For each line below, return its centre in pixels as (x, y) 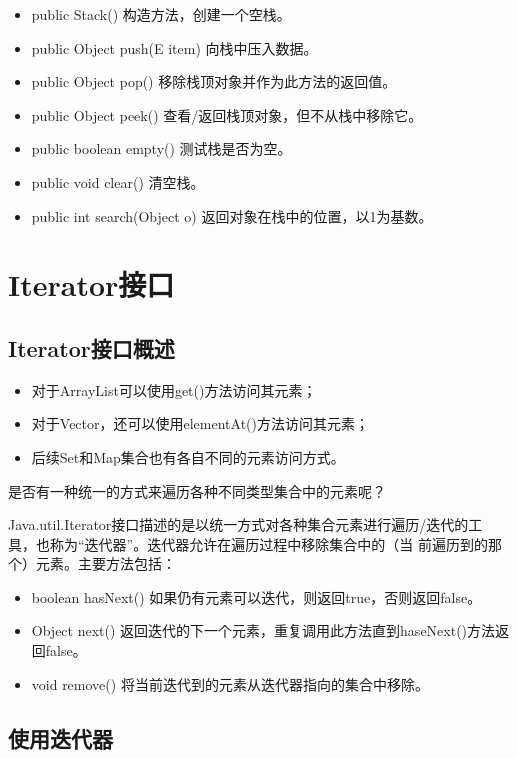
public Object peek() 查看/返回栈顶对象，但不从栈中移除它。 (227, 114)
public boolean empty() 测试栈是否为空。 (161, 148)
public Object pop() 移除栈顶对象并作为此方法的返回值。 (214, 81)
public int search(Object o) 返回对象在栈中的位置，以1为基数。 (232, 215)
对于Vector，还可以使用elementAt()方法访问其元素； (200, 423)
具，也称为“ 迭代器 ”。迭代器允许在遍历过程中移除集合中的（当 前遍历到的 (248, 543)
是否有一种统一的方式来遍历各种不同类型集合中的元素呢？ (197, 490)
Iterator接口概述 (91, 347)
